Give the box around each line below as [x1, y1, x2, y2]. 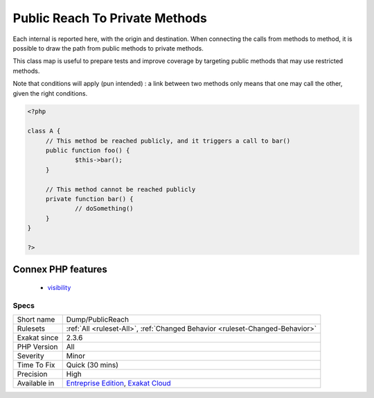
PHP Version [17, 342, 58, 352]
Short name [17, 315, 55, 325]
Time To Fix [17, 361, 55, 370]
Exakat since [17, 333, 59, 343]
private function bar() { [45, 195, 134, 202]
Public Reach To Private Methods [12, 10, 207, 26]
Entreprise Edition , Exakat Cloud [66, 379, 171, 388]
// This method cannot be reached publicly [45, 185, 196, 193]
